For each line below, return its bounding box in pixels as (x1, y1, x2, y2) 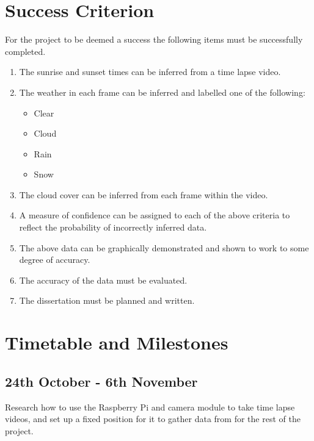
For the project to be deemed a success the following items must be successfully (5, 33, 303, 46)
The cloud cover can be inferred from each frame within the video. (19, 188, 268, 201)
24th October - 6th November (5, 371, 198, 390)
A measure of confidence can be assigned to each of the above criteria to (19, 209, 290, 221)
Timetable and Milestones (5, 330, 228, 355)
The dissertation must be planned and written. (19, 294, 195, 307)
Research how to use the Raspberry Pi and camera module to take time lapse (5, 400, 295, 413)
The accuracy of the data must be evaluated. (19, 273, 188, 286)
